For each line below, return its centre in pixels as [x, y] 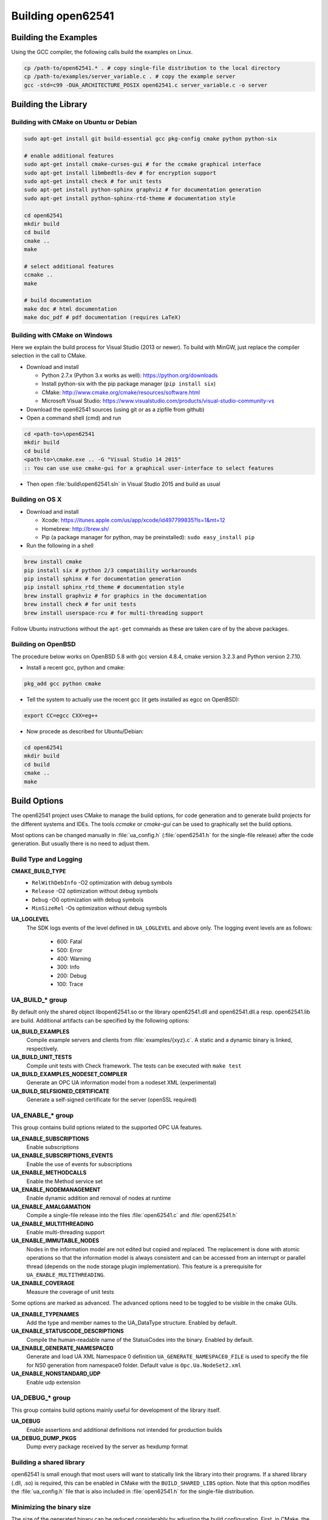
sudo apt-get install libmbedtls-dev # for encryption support [120, 173]
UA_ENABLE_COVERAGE [43, 1283]
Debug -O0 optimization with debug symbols [88, 899]
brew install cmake [53, 562]
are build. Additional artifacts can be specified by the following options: [100, 1020]
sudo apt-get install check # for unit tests [93, 181]
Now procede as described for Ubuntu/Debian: [85, 731]
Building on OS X [36, 500]
